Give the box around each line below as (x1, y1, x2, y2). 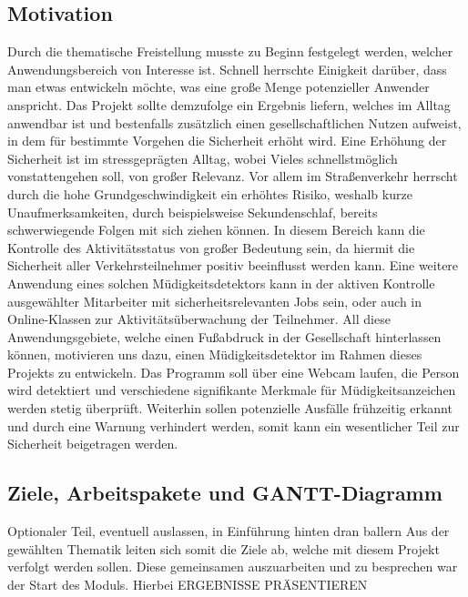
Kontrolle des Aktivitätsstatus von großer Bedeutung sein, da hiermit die (7, 238, 415, 257)
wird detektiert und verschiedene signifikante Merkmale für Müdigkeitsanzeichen (7, 380, 456, 400)
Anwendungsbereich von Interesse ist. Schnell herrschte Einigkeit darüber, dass (7, 59, 447, 78)
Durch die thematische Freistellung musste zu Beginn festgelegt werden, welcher (7, 42, 453, 61)
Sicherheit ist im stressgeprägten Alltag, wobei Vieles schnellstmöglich (7, 148, 398, 167)
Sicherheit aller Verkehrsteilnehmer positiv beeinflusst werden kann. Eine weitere (7, 256, 459, 275)
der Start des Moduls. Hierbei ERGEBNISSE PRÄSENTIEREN (7, 574, 368, 593)
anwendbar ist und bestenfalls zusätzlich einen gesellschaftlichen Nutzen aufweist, (7, 113, 462, 132)
